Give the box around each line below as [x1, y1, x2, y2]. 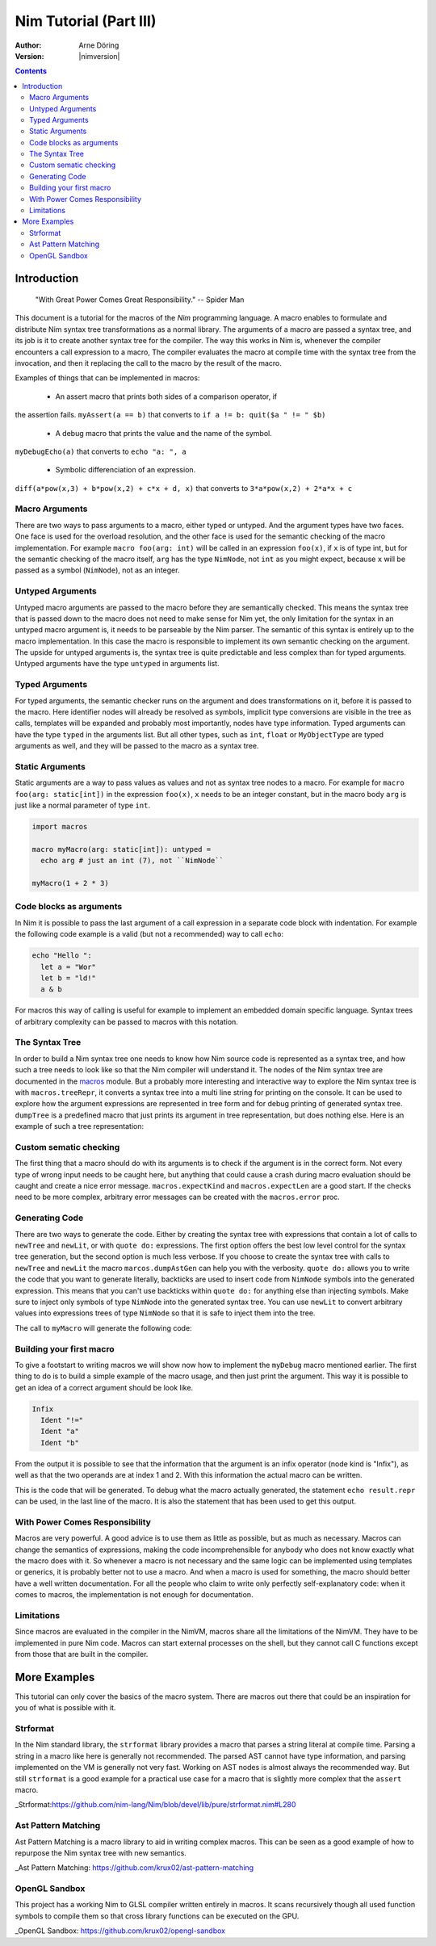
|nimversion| [78, 51, 120, 61]
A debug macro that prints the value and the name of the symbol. [55, 428, 272, 438]
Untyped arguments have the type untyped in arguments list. [15, 659, 220, 669]
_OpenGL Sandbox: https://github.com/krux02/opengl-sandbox [15, 1926, 226, 1936]
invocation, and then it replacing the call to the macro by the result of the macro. [15, 358, 283, 367]
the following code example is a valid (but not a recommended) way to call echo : [15, 929, 284, 939]
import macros [31, 822, 88, 832]
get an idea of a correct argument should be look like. [15, 1382, 194, 1392]
